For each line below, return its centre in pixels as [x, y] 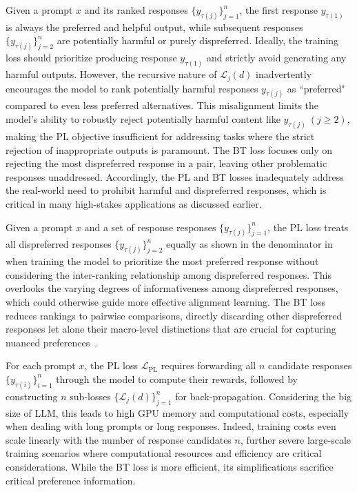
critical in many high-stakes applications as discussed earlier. [134, 203]
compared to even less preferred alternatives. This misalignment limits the [162, 105]
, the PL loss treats [308, 227]
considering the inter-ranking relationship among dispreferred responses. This [169, 274]
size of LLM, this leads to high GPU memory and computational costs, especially [177, 412]
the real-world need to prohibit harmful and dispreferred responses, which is [166, 190]
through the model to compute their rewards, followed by [177, 378]
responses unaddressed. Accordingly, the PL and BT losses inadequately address [175, 176]
